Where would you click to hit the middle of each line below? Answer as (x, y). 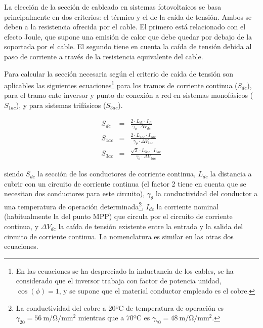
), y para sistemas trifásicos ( (61, 105)
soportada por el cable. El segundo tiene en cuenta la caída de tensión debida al (128, 46)
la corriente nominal (188, 206)
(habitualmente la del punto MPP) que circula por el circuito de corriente (118, 216)
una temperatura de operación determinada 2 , (74, 206)
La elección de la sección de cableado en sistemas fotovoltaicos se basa (113, 7)
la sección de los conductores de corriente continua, (117, 174)
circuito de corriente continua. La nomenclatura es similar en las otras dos (119, 236)
